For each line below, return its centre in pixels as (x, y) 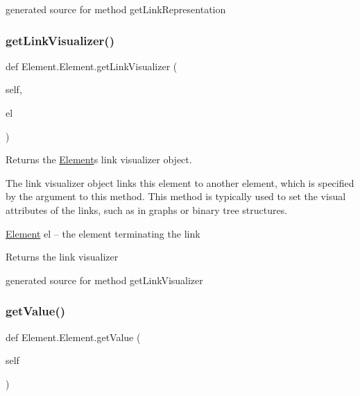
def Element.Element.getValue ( (73, 337)
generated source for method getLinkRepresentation (116, 9)
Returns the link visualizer (62, 257)
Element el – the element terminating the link (103, 233)
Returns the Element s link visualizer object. (99, 159)
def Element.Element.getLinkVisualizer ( (92, 66)
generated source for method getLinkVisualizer (104, 280)
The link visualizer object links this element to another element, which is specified (180, 182)
